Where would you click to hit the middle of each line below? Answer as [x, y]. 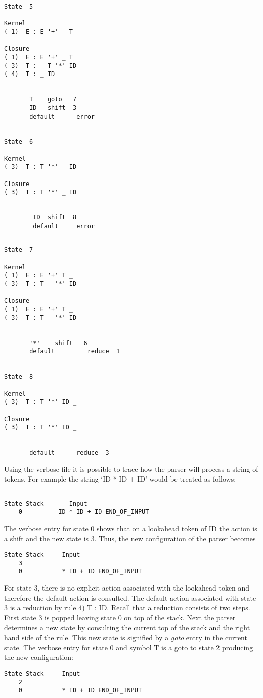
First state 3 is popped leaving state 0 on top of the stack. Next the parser [120, 617]
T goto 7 [53, 100]
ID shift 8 [55, 218]
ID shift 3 [53, 108]
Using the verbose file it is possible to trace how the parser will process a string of [131, 469]
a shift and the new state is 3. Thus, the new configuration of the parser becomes [130, 538]
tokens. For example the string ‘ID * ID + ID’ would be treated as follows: [120, 479]
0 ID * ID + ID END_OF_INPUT [84, 512]
